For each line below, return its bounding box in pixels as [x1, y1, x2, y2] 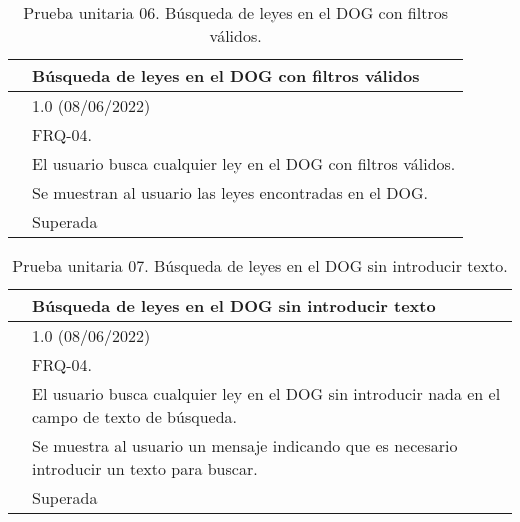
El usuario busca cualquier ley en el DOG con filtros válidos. [32, 152, 456, 175]
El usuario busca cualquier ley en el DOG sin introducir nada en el [32, 382, 501, 405]
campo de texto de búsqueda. [32, 405, 237, 428]
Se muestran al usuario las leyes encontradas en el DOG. [32, 181, 428, 204]
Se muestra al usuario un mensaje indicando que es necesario [32, 434, 458, 457]
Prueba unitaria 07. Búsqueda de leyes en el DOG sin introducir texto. [12, 254, 508, 277]
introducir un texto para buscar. [32, 457, 258, 480]
